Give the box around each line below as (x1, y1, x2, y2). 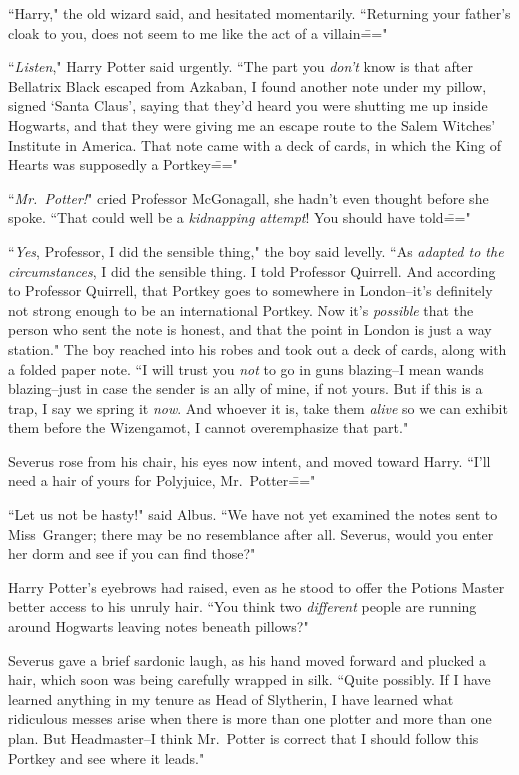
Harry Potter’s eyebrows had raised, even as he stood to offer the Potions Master (8, 576, 505, 597)
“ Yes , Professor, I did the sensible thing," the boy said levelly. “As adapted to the (8, 240, 504, 261)
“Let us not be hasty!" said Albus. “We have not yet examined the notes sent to (8, 504, 498, 525)
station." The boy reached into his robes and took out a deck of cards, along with (8, 338, 507, 359)
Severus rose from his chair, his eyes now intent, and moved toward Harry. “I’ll (8, 450, 491, 471)
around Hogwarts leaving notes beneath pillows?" (8, 616, 309, 637)
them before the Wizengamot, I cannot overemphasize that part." (8, 417, 409, 438)
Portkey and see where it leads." (8, 747, 205, 768)
